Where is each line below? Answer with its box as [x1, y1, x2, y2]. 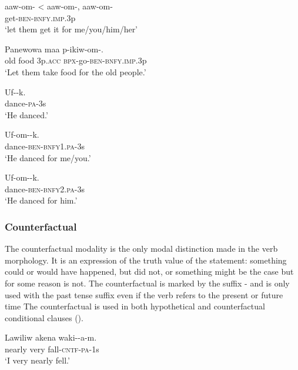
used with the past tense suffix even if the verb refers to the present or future [5, 288, 283, 301]
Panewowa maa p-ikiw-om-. [5, 42, 103, 55]
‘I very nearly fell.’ [5, 354, 70, 366]
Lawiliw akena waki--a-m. [5, 331, 97, 344]
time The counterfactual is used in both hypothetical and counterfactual [5, 300, 265, 312]
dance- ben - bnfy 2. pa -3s [5, 182, 85, 195]
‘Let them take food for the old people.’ [5, 65, 146, 78]
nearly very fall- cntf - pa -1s [5, 342, 99, 355]
